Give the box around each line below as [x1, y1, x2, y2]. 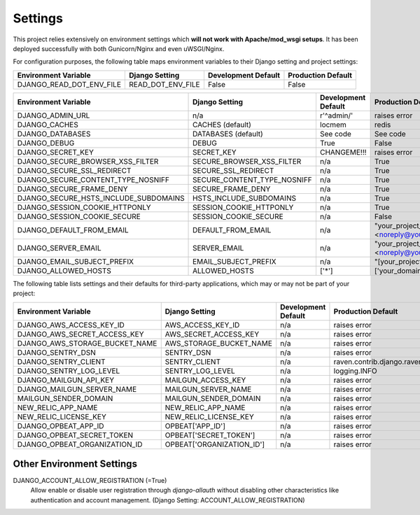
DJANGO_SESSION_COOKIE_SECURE [17, 211, 141, 221]
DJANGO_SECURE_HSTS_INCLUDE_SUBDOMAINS [17, 193, 185, 203]
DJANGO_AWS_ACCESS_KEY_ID [17, 320, 125, 330]
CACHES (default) [192, 120, 252, 129]
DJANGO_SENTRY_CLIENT [17, 357, 106, 367]
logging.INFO [333, 366, 377, 376]
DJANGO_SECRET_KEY [17, 147, 94, 157]
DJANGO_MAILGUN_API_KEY [17, 375, 115, 385]
